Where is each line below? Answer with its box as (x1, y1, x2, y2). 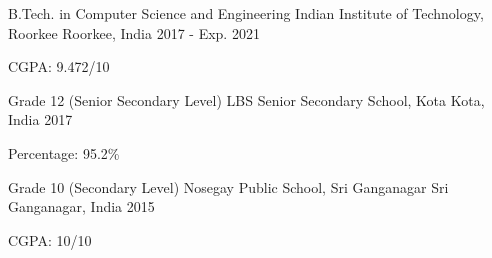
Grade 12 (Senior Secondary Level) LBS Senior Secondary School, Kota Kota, (8, 89, 485, 110)
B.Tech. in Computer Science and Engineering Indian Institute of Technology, (8, 3, 484, 23)
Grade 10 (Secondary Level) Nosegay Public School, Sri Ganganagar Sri (8, 176, 449, 197)
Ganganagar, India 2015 (8, 196, 155, 217)
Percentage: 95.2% (8, 142, 120, 163)
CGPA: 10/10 (8, 229, 92, 250)
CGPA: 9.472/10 (8, 56, 110, 77)
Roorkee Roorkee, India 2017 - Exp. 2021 (8, 22, 260, 43)
